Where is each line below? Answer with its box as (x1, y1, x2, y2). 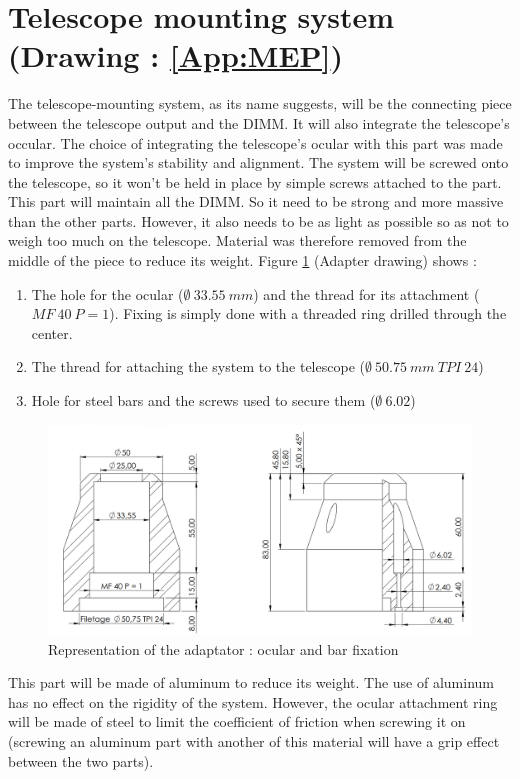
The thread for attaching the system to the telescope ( (31, 356, 365, 377)
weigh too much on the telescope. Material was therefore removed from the (8, 230, 467, 251)
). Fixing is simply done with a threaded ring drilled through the (109, 303, 507, 324)
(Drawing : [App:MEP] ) (8, 35, 344, 76)
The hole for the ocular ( (31, 283, 184, 304)
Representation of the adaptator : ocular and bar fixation (48, 638, 399, 659)
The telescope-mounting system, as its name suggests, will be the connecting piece (8, 93, 512, 114)
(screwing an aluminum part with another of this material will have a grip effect (8, 730, 500, 751)
